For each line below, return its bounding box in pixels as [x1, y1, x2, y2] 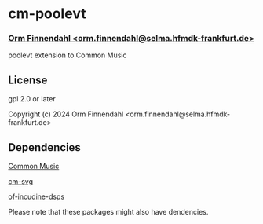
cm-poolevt [8, 5, 86, 23]
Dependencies [8, 141, 81, 154]
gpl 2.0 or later [8, 94, 57, 104]
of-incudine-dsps [8, 192, 65, 201]
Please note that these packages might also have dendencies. [8, 207, 209, 217]
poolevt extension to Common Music [8, 50, 127, 60]
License [8, 73, 48, 86]
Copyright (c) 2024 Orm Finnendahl [8, 109, 124, 119]
